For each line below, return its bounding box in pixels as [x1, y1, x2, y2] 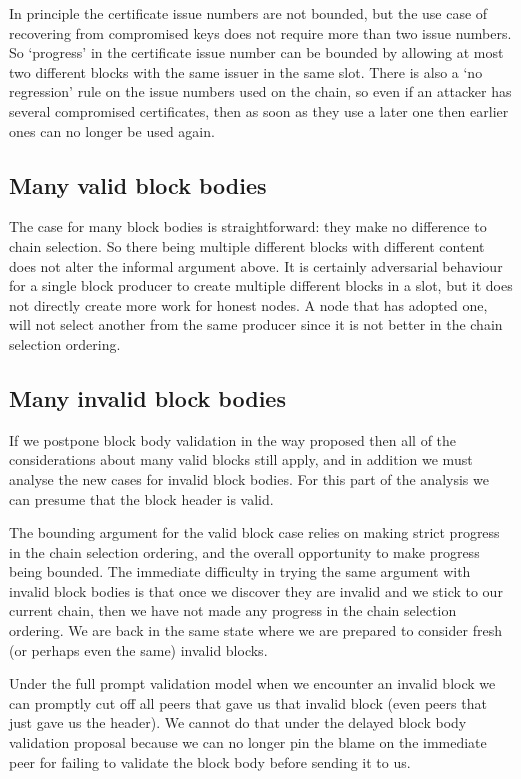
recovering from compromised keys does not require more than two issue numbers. [9, 22, 512, 43]
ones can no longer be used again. [9, 120, 215, 141]
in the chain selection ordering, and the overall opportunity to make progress [9, 541, 480, 562]
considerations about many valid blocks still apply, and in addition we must [9, 449, 473, 470]
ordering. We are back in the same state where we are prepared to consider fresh [9, 620, 502, 641]
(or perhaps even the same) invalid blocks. [9, 639, 268, 660]
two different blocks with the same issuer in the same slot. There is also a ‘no [9, 61, 483, 82]
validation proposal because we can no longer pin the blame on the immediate [9, 732, 487, 753]
